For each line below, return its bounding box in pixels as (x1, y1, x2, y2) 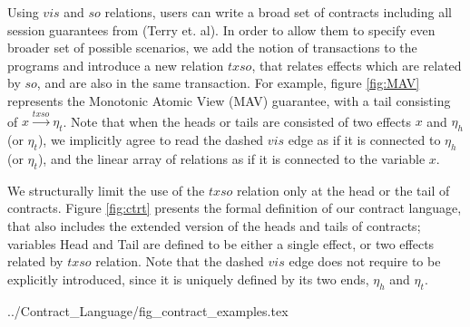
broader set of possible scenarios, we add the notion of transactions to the (7, 38, 417, 57)
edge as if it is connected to (288, 130, 441, 149)
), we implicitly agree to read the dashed (37, 130, 264, 149)
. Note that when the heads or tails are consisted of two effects (63, 111, 411, 130)
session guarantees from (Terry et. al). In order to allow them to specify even (7, 20, 436, 39)
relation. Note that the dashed (95, 252, 264, 271)
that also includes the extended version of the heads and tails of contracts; (7, 216, 421, 235)
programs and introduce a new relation (7, 55, 224, 74)
